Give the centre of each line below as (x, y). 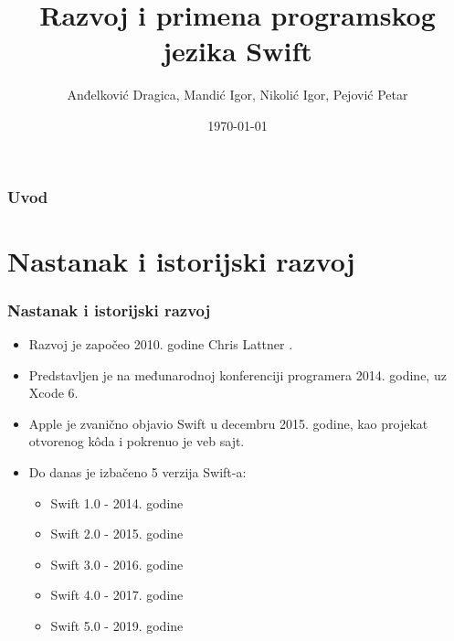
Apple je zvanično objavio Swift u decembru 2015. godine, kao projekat (228, 423)
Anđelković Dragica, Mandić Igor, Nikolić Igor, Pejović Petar (238, 95)
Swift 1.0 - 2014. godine (117, 502)
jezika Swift (238, 51)
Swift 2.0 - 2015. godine (117, 534)
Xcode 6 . (53, 393)
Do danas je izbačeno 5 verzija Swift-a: (137, 471)
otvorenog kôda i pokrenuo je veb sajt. (137, 441)
